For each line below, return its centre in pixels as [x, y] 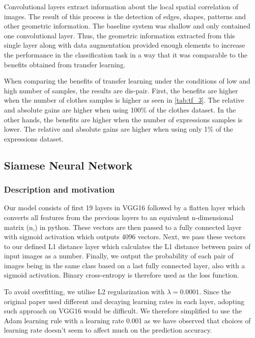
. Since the [215, 292]
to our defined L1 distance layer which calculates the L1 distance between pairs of [127, 246]
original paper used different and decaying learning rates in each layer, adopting [124, 301]
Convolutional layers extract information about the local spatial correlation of [121, 6]
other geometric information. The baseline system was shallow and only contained [127, 26]
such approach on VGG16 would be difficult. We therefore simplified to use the [123, 311]
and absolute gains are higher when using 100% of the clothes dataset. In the [120, 109]
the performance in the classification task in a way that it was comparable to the [126, 54]
